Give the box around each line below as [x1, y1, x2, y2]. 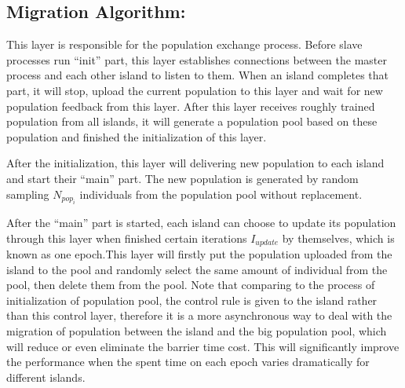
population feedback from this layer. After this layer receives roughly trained [6, 97, 375, 114]
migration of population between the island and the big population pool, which [6, 322, 387, 339]
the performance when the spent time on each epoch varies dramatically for [6, 353, 370, 370]
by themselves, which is [282, 229, 395, 246]
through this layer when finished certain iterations [6, 229, 247, 246]
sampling [6, 185, 49, 202]
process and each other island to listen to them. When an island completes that [6, 67, 389, 83]
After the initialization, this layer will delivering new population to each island [6, 155, 385, 171]
